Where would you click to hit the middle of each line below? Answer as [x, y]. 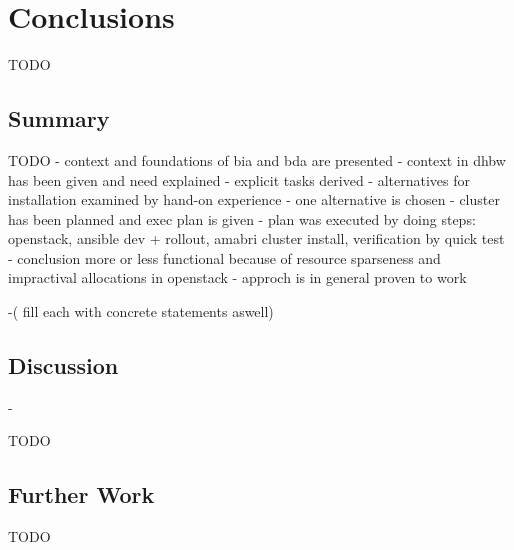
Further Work [81, 494]
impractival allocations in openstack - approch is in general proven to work [237, 277]
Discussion [63, 365]
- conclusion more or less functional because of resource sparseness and [224, 257]
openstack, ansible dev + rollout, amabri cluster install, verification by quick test [256, 238]
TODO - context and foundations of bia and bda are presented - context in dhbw [257, 159]
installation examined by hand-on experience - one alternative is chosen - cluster [254, 199]
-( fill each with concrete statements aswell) [141, 311]
